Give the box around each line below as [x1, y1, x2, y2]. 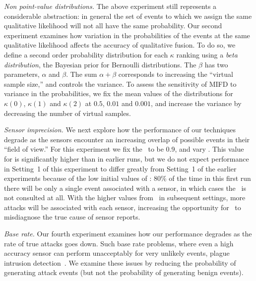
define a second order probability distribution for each [4, 49, 168, 59]
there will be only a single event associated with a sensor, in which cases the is [4, 182, 246, 193]
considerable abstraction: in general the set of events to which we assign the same [4, 10, 252, 21]
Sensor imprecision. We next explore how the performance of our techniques [4, 124, 236, 135]
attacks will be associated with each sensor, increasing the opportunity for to [4, 202, 241, 212]
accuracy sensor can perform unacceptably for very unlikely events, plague [4, 248, 230, 258]
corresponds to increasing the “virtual [118, 69, 233, 79]
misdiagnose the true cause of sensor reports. [4, 212, 140, 222]
